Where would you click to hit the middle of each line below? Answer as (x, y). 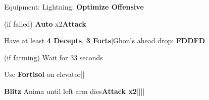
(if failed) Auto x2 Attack (45, 23)
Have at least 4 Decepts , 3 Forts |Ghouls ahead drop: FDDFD (105, 40)
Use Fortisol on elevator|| (44, 74)
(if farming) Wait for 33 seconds (54, 57)
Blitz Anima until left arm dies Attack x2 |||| (74, 91)
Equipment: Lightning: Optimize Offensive (74, 7)
